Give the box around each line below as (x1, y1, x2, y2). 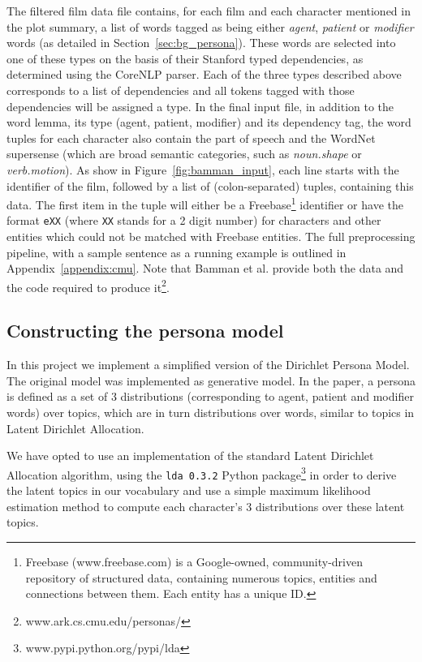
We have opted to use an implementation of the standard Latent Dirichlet (6, 447, 374, 464)
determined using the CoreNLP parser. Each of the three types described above (6, 66, 402, 83)
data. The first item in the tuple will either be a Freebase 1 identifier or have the (6, 194, 403, 213)
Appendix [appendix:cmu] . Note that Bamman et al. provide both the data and (6, 260, 404, 277)
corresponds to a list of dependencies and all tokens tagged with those (6, 81, 355, 98)
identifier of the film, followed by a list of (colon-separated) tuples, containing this (6, 177, 414, 194)
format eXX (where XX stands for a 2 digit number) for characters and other (6, 212, 381, 229)
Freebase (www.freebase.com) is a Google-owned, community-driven (25, 552, 363, 570)
